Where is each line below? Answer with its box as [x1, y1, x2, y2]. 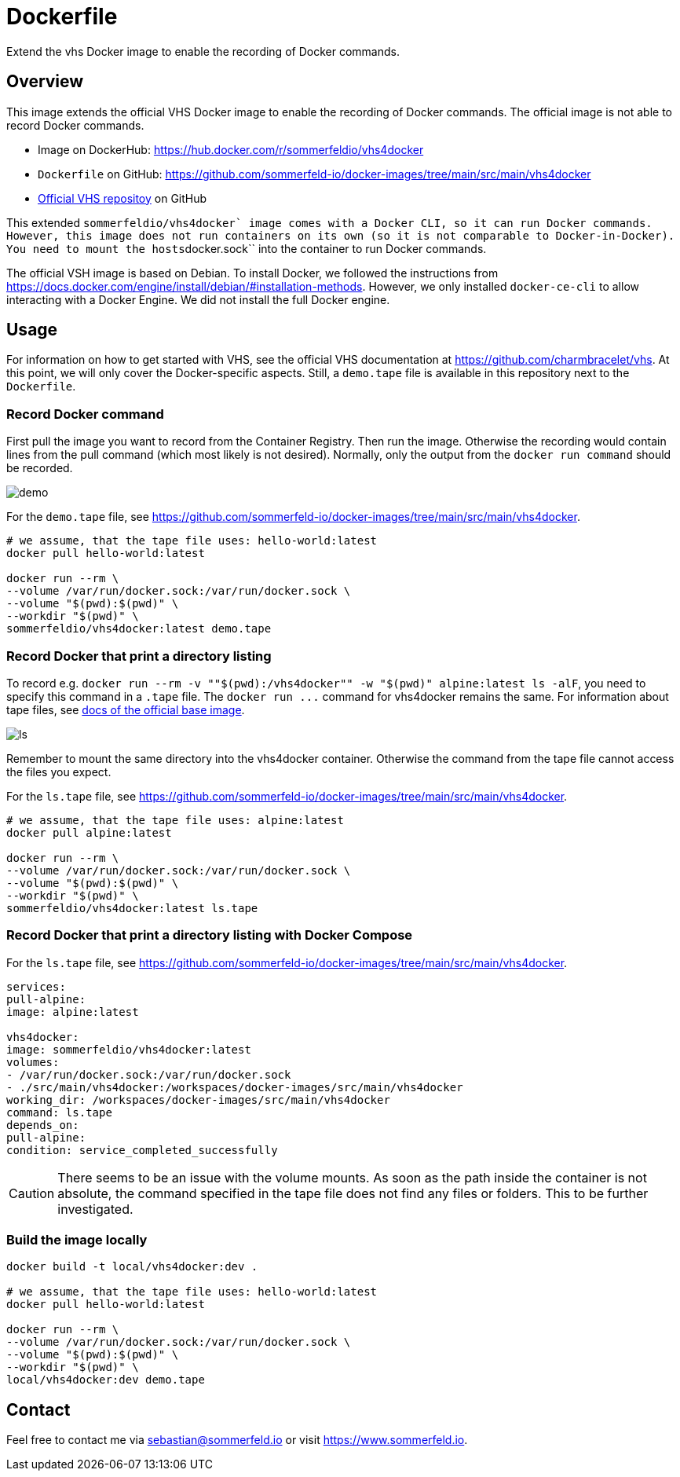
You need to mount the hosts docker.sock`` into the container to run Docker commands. [6, 241, 487, 255]
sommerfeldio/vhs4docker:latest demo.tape [6, 622, 272, 636]
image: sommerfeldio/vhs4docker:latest [6, 1043, 251, 1056]
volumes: [6, 1055, 60, 1068]
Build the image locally [6, 1232, 148, 1248]
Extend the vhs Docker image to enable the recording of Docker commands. [6, 44, 400, 58]
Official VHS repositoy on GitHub [38, 191, 207, 205]
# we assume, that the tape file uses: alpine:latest [6, 813, 344, 826]
